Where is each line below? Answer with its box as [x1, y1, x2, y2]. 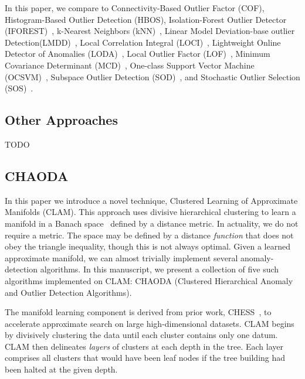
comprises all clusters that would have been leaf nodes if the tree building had [5, 351, 286, 364]
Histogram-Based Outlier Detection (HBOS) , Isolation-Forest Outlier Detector [5, 13, 287, 25]
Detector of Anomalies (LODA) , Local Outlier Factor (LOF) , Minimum [5, 47, 270, 60]
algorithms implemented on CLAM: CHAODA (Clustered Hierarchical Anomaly [5, 274, 293, 286]
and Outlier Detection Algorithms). [5, 286, 132, 298]
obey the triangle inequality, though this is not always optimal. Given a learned [5, 240, 290, 252]
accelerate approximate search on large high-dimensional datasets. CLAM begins [5, 317, 294, 329]
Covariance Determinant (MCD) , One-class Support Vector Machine [5, 59, 255, 71]
